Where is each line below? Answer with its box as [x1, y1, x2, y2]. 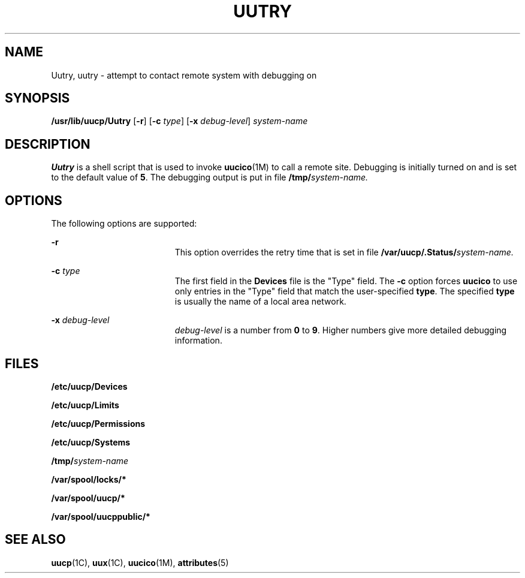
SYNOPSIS [5, 91, 70, 106]
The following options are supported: [51, 218, 197, 229]
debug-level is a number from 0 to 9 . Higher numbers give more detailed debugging [174, 325, 507, 336]
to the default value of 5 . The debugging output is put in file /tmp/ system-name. [51, 172, 369, 183]
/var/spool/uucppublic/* [51, 511, 150, 522]
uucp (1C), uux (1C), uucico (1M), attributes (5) [51, 557, 229, 568]
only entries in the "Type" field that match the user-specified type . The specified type [174, 286, 515, 297]
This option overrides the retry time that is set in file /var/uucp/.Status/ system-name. [174, 247, 514, 258]
